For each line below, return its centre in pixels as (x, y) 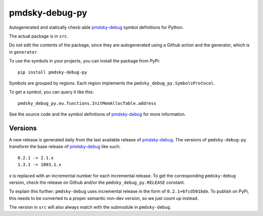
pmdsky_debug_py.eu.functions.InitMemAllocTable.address (87, 103)
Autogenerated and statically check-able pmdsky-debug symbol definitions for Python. (96, 27)
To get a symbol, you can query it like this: (51, 92)
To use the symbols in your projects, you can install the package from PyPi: (85, 61)
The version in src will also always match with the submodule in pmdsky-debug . (90, 207)
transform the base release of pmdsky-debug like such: (65, 147)
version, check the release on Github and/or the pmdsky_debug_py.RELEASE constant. (97, 182)
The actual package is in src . (38, 36)
